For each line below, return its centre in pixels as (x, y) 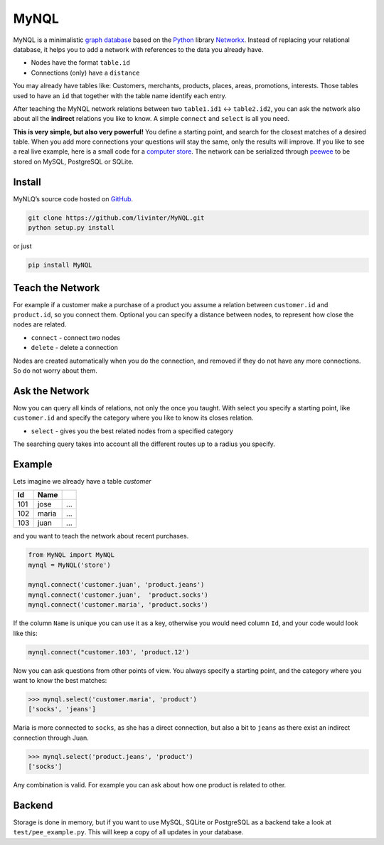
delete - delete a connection (75, 348)
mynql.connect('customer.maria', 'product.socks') (118, 605)
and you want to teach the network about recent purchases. (101, 536)
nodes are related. (40, 324)
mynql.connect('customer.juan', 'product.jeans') (116, 585)
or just (22, 246)
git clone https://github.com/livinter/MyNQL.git (116, 218)
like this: (25, 633)
